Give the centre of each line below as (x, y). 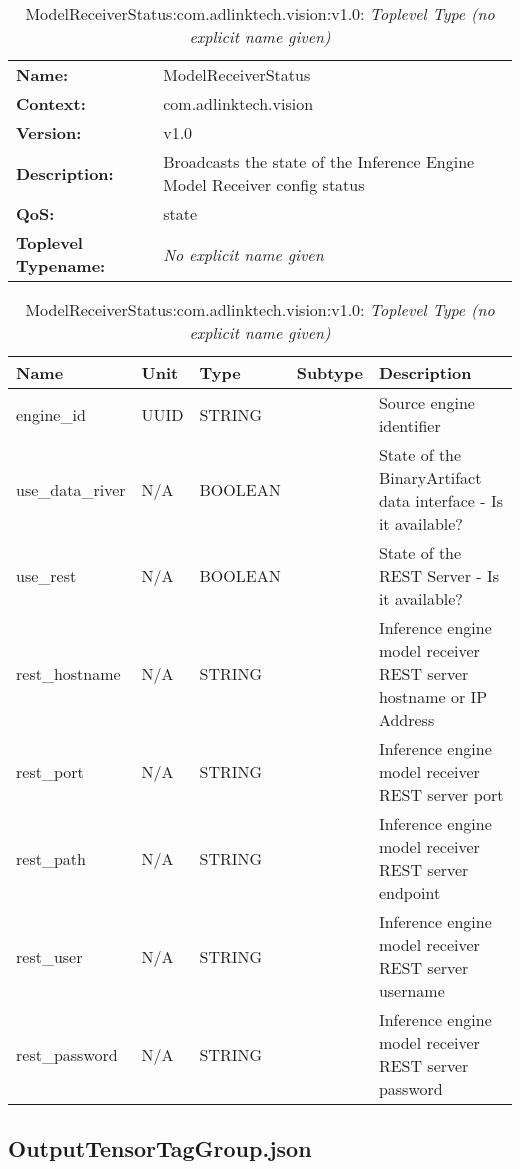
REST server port (441, 794)
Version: (49, 132)
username (411, 990)
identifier (409, 425)
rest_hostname (68, 673)
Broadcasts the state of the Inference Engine (319, 161)
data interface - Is (440, 500)
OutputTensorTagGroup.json (160, 1148)
